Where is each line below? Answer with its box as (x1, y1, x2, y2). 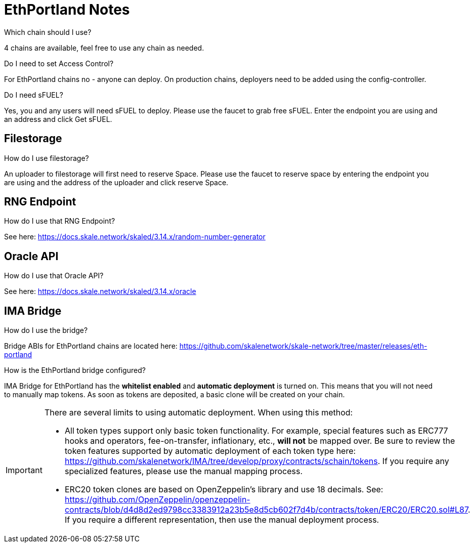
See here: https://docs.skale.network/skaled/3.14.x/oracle (4, 287, 196, 296)
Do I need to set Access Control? (4, 59, 114, 68)
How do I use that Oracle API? (4, 271, 104, 280)
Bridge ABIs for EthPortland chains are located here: (4, 342, 178, 351)
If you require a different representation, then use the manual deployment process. (64, 515, 379, 525)
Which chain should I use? (4, 27, 92, 36)
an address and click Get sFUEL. (4, 114, 112, 123)
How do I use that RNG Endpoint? (4, 217, 115, 226)
